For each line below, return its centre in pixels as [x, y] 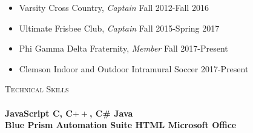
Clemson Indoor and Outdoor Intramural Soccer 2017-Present [134, 68]
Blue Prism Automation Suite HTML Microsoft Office [121, 125]
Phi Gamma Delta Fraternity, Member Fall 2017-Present [123, 48]
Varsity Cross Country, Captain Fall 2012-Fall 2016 [114, 7]
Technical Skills [37, 89]
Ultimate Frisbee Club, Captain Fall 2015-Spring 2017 [119, 28]
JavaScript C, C [39, 113]
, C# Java [111, 113]
